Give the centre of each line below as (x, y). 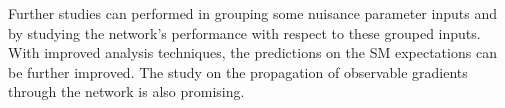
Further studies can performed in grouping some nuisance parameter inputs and (252, 13)
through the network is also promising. (126, 91)
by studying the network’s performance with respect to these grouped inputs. (244, 32)
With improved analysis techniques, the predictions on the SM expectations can (252, 52)
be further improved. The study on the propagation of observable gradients (238, 71)
